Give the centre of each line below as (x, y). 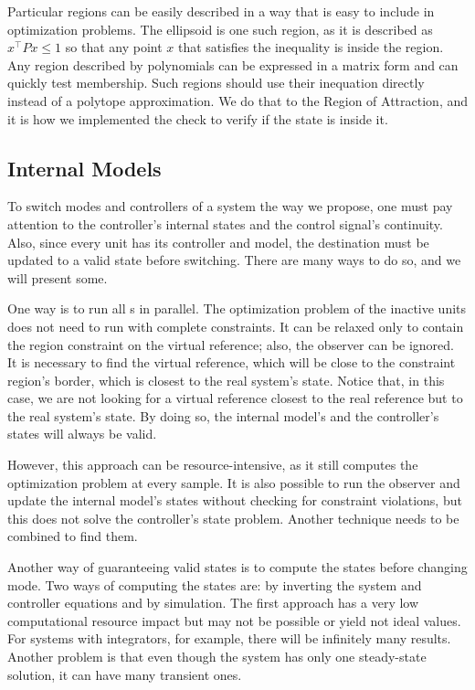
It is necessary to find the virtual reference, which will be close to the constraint (232, 362)
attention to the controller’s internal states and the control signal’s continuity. (225, 223)
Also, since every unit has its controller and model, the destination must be (218, 242)
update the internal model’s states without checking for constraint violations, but (235, 500)
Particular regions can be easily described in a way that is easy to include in (221, 11)
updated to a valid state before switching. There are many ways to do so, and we (234, 260)
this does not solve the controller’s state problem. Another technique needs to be (233, 518)
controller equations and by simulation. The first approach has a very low (213, 603)
